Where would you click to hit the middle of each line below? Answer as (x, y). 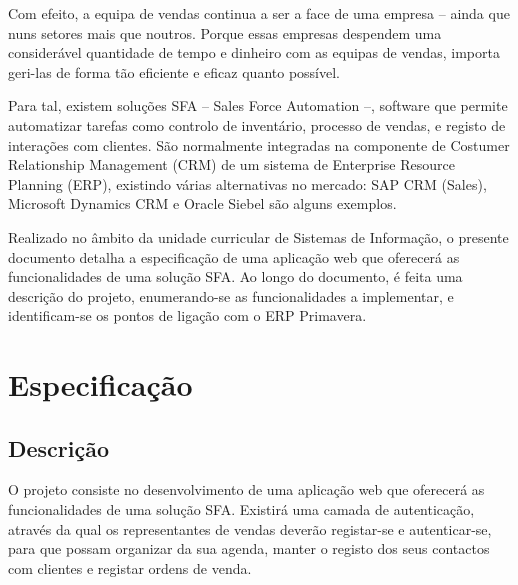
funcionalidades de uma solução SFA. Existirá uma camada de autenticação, (241, 509)
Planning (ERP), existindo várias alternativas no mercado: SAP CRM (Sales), (247, 183)
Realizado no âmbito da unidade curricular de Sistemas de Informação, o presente (258, 236)
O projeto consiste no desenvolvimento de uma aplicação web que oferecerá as (246, 489)
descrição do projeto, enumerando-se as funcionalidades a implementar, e (231, 295)
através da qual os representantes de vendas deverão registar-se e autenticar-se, (250, 528)
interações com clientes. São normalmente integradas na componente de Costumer (259, 144)
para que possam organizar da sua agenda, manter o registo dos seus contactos (249, 548)
